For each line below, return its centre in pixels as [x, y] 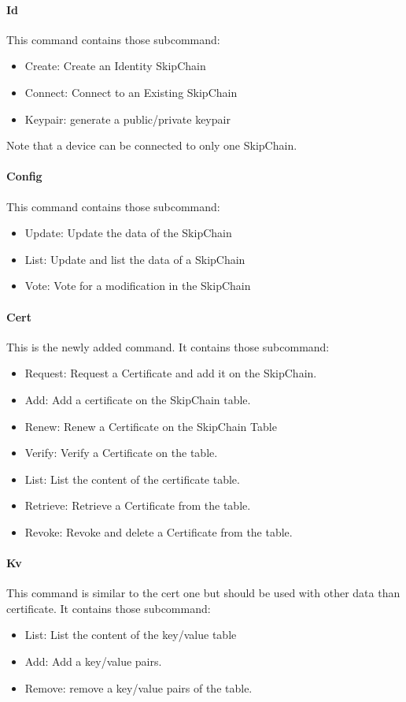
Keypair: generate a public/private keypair [127, 119]
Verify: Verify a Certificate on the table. [121, 453]
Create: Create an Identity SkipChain [115, 66]
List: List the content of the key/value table [131, 635]
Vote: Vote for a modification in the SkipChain [138, 286]
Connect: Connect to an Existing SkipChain [131, 92]
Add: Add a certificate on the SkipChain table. [138, 399]
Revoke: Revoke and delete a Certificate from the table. [159, 531]
